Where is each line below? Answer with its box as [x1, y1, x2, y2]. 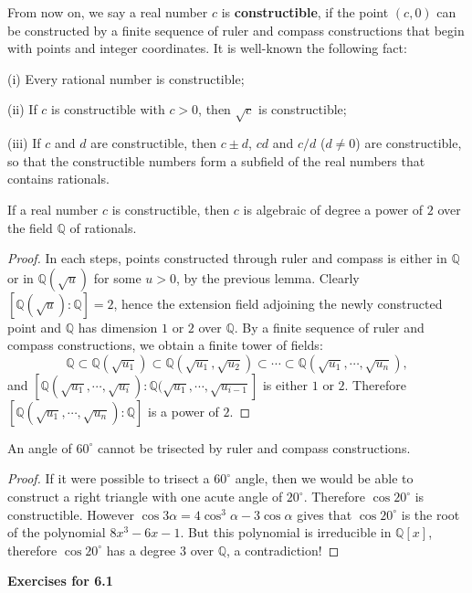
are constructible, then [90, 133, 216, 153]
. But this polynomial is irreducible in [180, 523, 392, 542]
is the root [401, 504, 460, 524]
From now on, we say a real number [7, 3, 208, 21]
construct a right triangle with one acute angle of [7, 487, 283, 506]
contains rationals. [7, 169, 110, 188]
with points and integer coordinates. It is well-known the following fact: [7, 38, 407, 58]
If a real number [7, 199, 99, 218]
